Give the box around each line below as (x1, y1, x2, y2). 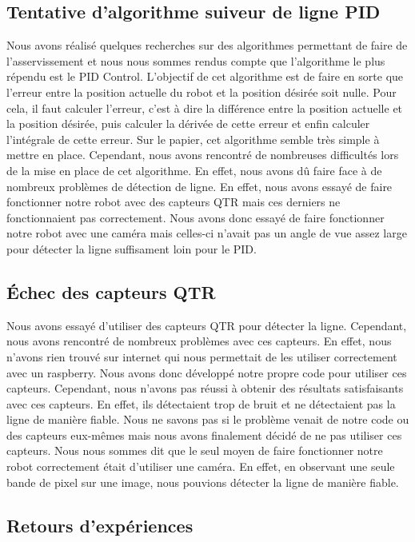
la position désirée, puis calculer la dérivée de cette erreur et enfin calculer (6, 115, 370, 132)
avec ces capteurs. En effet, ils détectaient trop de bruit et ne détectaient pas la (6, 395, 396, 412)
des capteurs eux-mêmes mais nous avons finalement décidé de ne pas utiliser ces (6, 426, 402, 443)
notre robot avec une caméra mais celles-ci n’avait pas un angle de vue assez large (6, 225, 407, 241)
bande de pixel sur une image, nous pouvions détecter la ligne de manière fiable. (6, 473, 399, 490)
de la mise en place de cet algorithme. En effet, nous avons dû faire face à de (6, 161, 382, 178)
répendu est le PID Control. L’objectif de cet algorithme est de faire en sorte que (6, 68, 404, 85)
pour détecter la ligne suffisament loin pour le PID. (6, 240, 257, 257)
